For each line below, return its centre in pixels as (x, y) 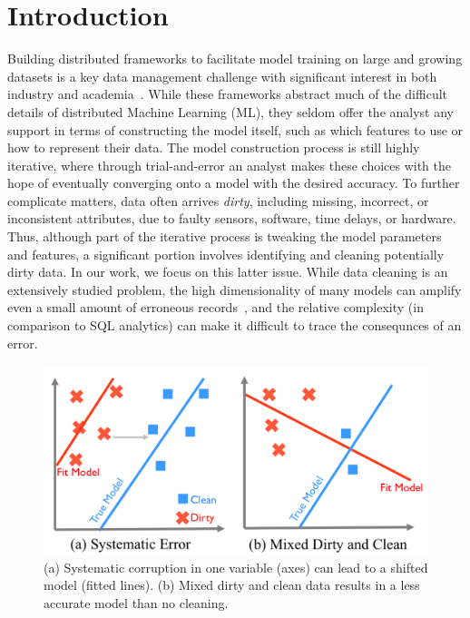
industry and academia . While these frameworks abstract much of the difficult (228, 94)
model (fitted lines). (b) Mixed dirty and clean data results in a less (232, 585)
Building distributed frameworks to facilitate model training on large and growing (235, 59)
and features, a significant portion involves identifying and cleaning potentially (226, 254)
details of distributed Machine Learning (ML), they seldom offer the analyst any (231, 111)
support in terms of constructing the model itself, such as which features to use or (235, 129)
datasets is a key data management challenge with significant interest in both (222, 76)
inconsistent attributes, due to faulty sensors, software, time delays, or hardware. (232, 218)
